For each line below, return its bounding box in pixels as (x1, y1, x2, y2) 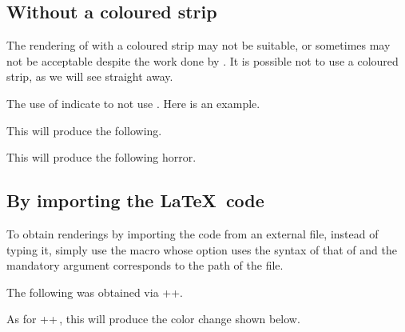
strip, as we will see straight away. (6, 68, 173, 85)
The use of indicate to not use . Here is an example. (6, 94, 260, 111)
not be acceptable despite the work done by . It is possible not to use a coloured (6, 52, 399, 69)
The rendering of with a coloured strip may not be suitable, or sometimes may (6, 37, 391, 54)
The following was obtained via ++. (6, 283, 183, 300)
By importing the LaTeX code (6, 188, 264, 213)
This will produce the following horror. (6, 149, 197, 166)
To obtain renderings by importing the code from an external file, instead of (6, 225, 379, 242)
